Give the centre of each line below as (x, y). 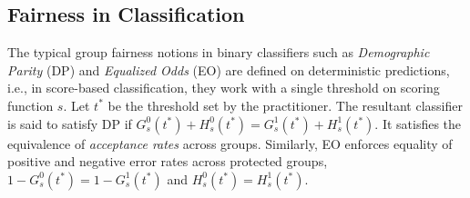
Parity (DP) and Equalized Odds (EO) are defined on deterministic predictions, (229, 69)
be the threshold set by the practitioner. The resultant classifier (285, 105)
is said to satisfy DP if (70, 123)
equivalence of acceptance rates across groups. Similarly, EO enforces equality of (230, 143)
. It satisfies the (418, 123)
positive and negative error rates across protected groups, (168, 161)
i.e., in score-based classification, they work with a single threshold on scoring (224, 88)
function (31, 105)
